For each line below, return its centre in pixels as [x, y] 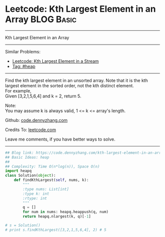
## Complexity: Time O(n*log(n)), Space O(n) [52, 166]
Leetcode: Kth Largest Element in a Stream [55, 61]
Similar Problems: [23, 51]
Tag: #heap [24, 66]
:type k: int [36, 194]
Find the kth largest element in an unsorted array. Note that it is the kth [77, 80]
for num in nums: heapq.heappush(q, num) [66, 212]
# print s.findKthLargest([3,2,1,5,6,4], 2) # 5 [56, 230]
